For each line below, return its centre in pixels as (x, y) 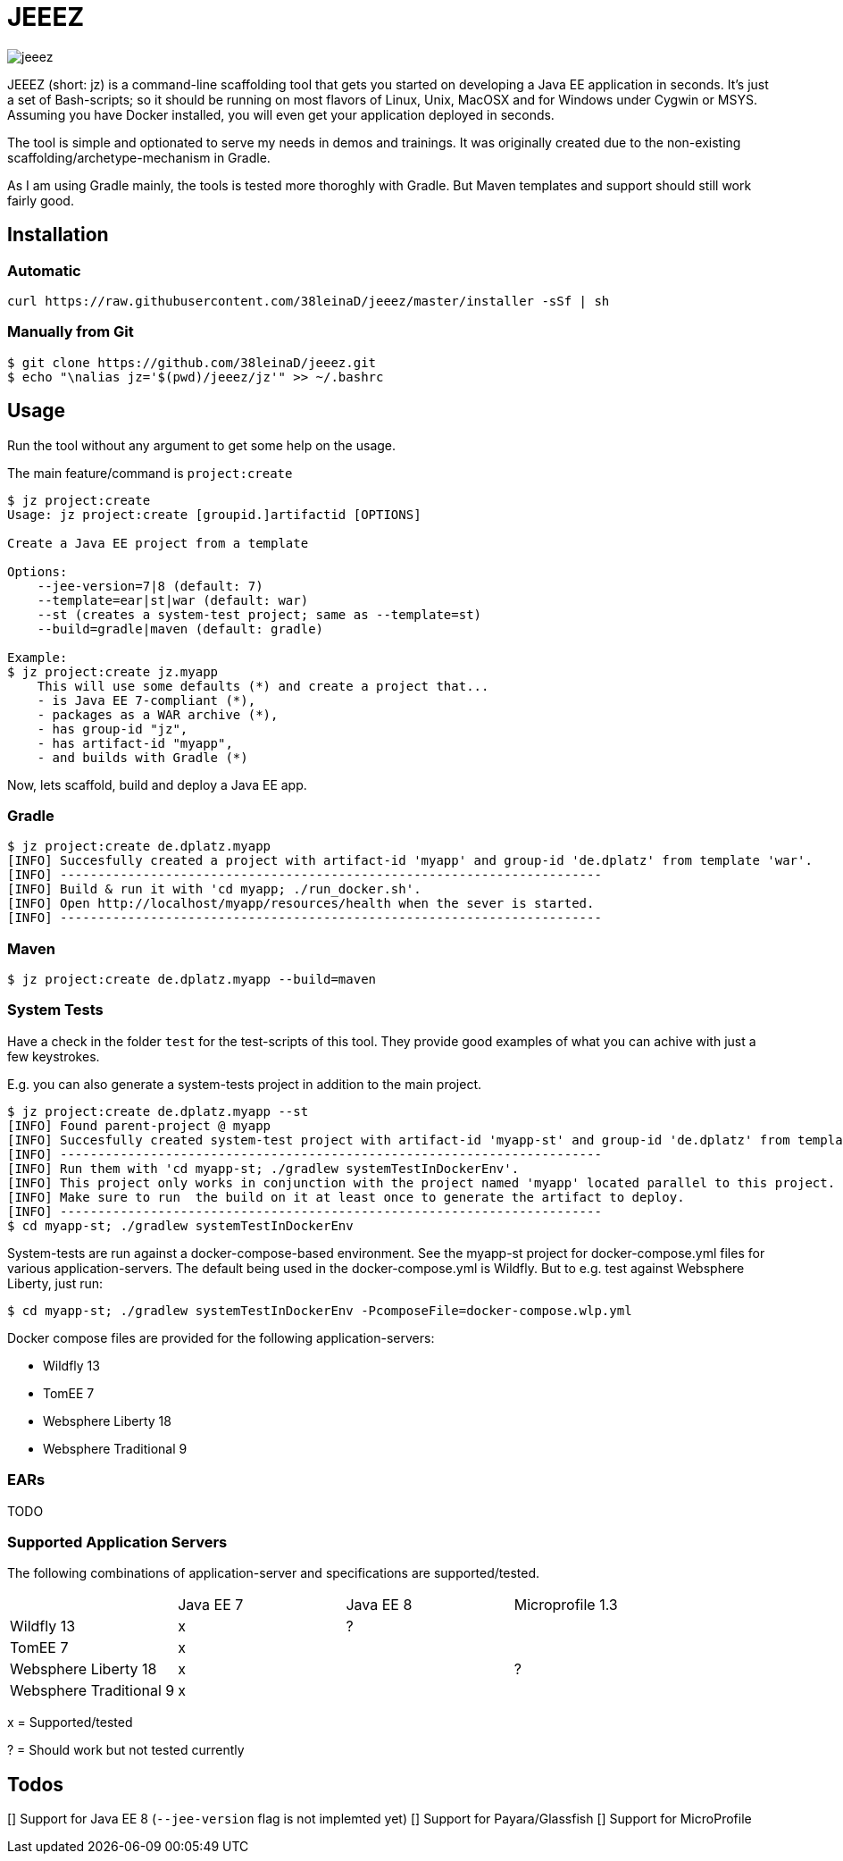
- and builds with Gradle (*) (142, 757)
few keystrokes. (54, 1056)
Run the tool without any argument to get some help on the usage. (202, 445)
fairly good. (41, 200)
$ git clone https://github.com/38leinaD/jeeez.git (192, 362)
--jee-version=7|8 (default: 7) (150, 586)
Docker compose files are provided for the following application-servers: (221, 1337)
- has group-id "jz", (113, 729)
